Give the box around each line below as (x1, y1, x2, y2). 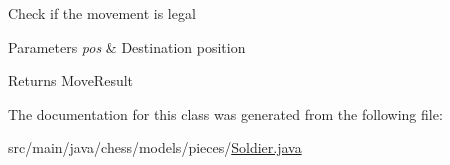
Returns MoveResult (8, 70, 134, 91)
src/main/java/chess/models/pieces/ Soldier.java (8, 137, 302, 158)
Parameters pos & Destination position (8, 36, 246, 57)
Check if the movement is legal (8, 3, 196, 23)
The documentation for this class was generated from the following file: (8, 103, 443, 124)
